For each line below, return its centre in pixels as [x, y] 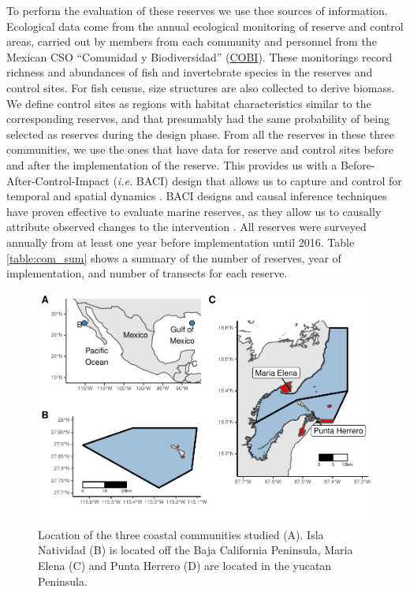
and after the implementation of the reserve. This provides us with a [172, 164]
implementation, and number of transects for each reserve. [147, 273]
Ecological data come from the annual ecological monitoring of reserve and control [205, 26]
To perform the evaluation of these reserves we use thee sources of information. [197, 10]
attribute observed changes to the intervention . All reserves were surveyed [186, 227]
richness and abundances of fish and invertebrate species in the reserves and [190, 72]
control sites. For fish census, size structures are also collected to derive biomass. [201, 87]
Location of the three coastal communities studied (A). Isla [181, 534]
